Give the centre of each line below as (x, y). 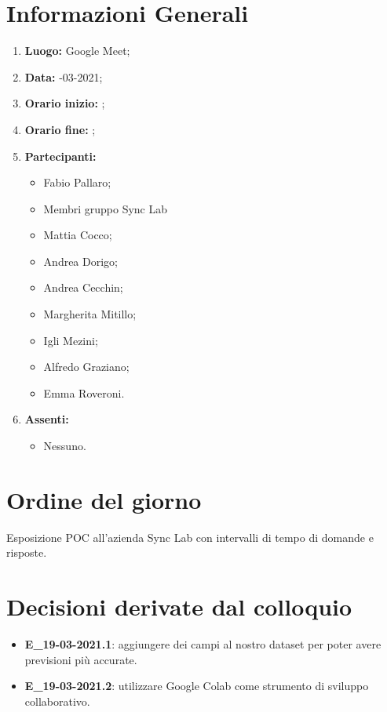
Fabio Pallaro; (77, 182)
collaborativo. (57, 701)
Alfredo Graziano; (86, 367)
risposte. (27, 552)
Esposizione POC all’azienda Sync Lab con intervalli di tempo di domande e (190, 537)
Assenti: (47, 419)
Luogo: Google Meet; (77, 51)
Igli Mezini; (71, 340)
